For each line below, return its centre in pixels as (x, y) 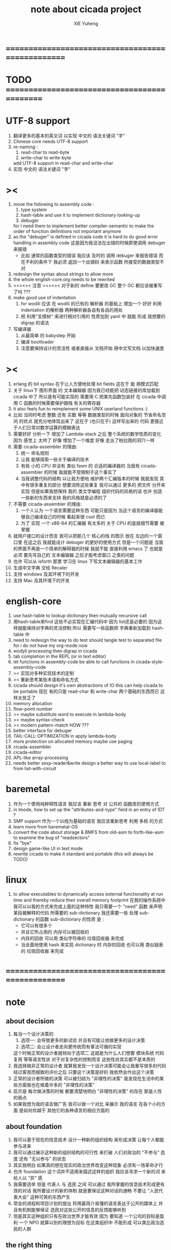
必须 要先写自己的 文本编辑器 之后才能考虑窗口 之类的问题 (74, 555)
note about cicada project (86, 9)
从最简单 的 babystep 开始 (48, 335)
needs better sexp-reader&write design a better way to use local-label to (89, 763)
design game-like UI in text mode (48, 848)
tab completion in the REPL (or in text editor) (60, 656)
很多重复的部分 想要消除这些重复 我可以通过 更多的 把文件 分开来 (98, 485)
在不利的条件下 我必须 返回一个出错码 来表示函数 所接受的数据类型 (90, 262)
